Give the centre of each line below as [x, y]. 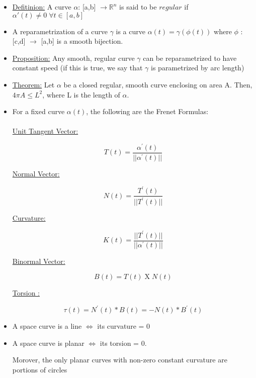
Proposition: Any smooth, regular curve [73, 58]
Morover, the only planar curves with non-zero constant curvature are [120, 360]
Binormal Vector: [39, 261]
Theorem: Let [33, 84]
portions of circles [40, 369]
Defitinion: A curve [42, 7]
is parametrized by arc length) [198, 68]
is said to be [138, 7]
